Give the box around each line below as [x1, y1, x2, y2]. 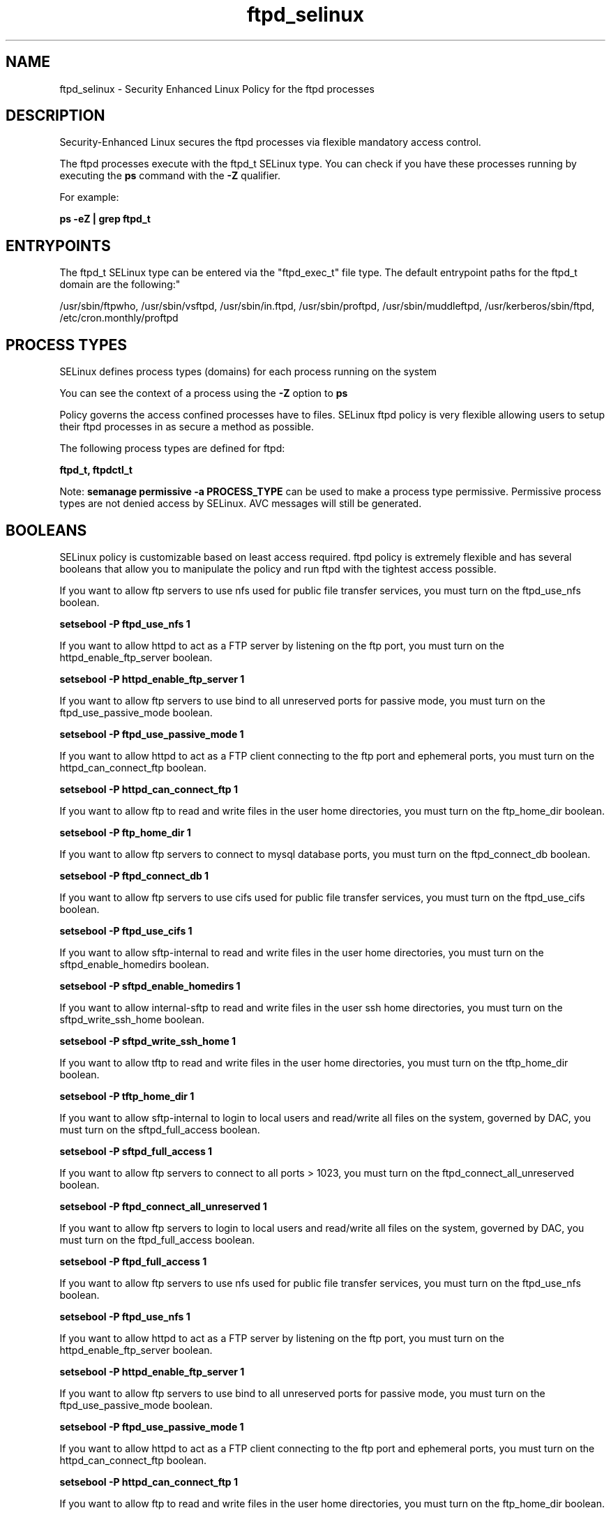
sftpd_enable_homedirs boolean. [59, 958, 209, 970]
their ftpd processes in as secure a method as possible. [59, 421, 315, 433]
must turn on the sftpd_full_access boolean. [59, 1123, 260, 1136]
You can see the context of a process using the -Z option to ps [59, 387, 348, 400]
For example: [59, 191, 119, 204]
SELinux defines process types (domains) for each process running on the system [59, 365, 437, 378]
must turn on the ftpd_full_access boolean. [59, 1233, 255, 1246]
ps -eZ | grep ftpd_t [59, 213, 151, 225]
